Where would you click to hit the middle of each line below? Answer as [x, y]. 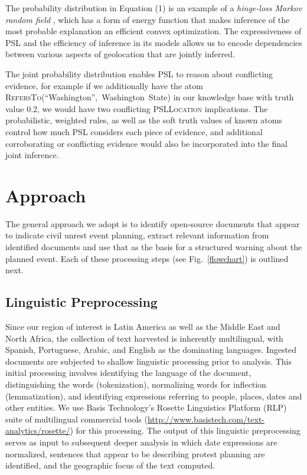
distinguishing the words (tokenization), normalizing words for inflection [136, 384]
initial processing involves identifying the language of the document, [128, 373]
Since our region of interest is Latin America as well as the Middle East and [143, 327]
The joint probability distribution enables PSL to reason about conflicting [139, 73]
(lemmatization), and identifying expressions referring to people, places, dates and [154, 396]
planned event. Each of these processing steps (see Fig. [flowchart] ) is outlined [147, 258]
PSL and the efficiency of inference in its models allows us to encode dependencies [154, 42]
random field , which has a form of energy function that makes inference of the [148, 19]
